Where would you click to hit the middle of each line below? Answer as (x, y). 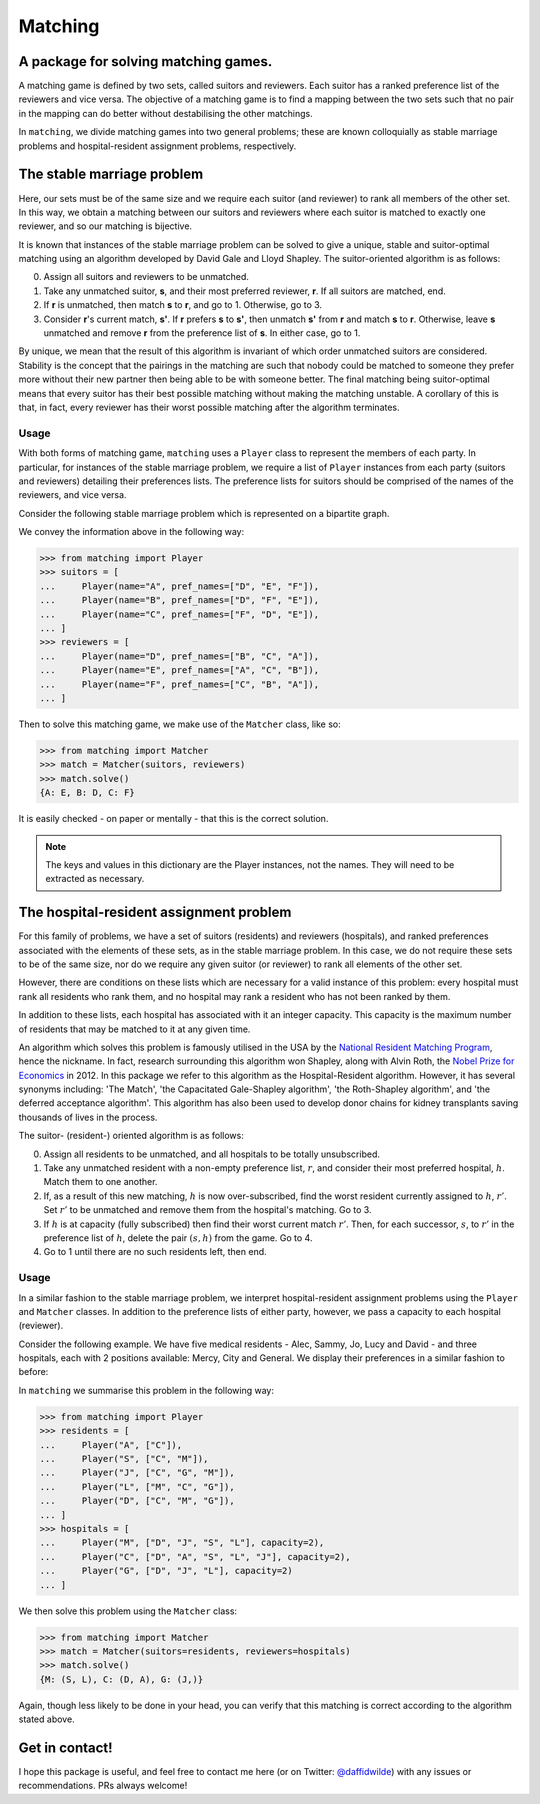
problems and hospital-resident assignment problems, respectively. (157, 146)
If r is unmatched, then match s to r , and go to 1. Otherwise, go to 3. (183, 305)
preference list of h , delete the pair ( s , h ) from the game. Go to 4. (178, 1238)
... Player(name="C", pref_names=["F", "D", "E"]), (179, 614)
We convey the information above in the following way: (131, 532)
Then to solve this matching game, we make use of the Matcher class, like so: (180, 724)
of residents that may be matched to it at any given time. (134, 1029)
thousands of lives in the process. (88, 1117)
